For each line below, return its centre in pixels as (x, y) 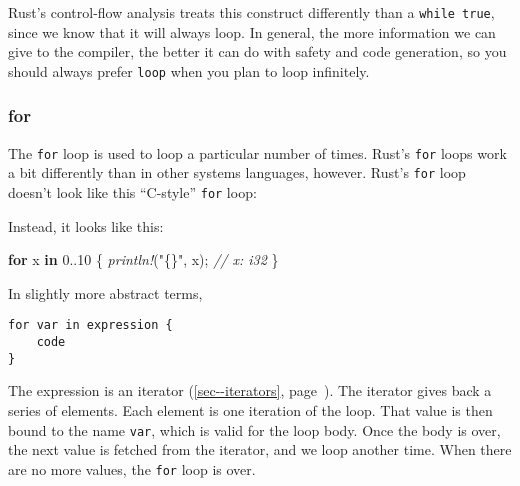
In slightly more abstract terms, (105, 292)
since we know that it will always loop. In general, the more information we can (252, 31)
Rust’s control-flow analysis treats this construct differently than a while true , (251, 12)
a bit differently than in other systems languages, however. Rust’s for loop (237, 172)
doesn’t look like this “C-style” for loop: (132, 192)
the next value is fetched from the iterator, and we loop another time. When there (260, 449)
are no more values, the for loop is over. (132, 468)
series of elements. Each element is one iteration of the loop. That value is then (250, 410)
